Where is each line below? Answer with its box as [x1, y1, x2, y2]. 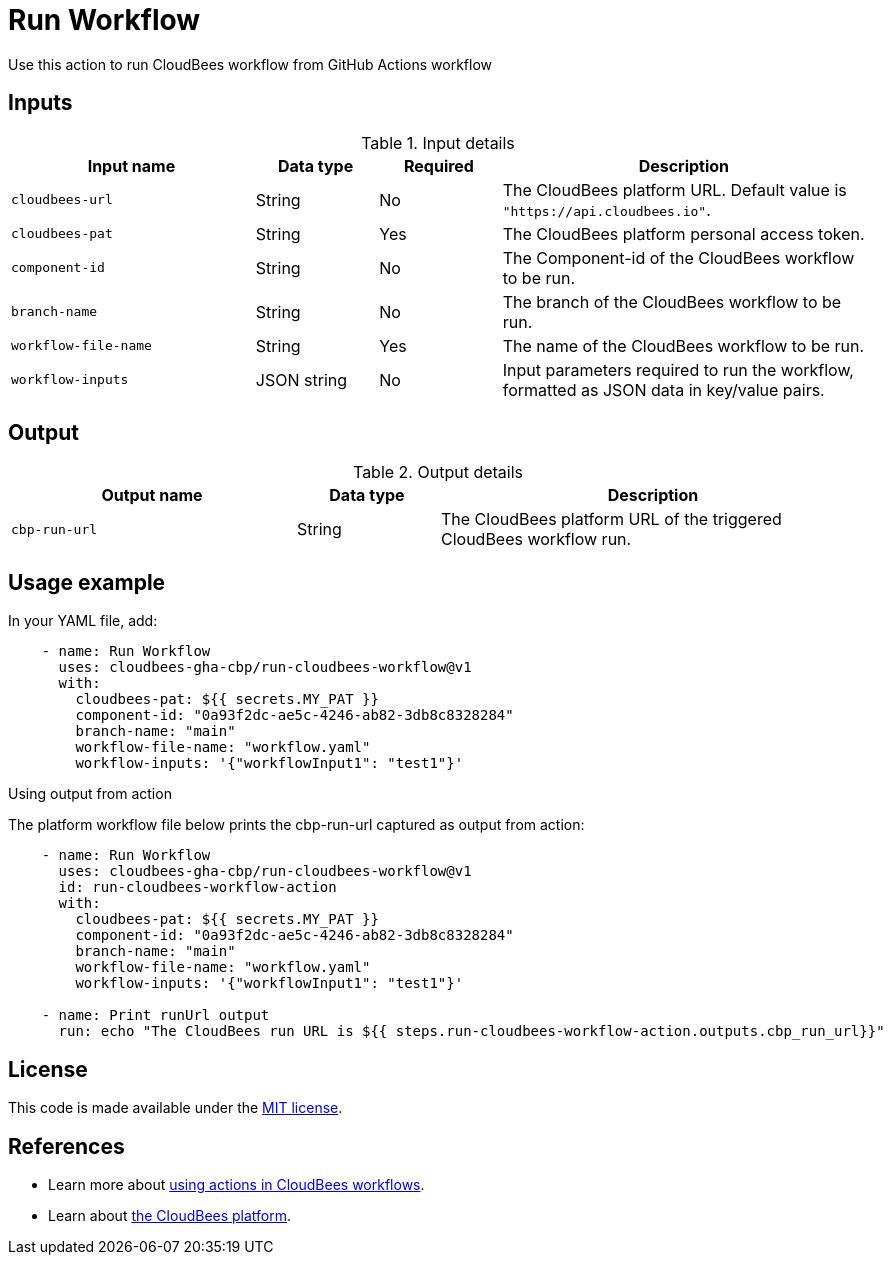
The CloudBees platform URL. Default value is [502, 179, 847, 200]
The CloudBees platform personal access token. [502, 223, 865, 244]
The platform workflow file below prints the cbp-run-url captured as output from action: [8, 816, 585, 834]
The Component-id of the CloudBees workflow [502, 247, 855, 268]
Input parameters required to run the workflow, [502, 359, 854, 380]
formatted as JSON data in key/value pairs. [502, 379, 825, 400]
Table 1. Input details [361, 132, 515, 153]
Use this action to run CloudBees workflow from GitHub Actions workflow [8, 55, 492, 73]
